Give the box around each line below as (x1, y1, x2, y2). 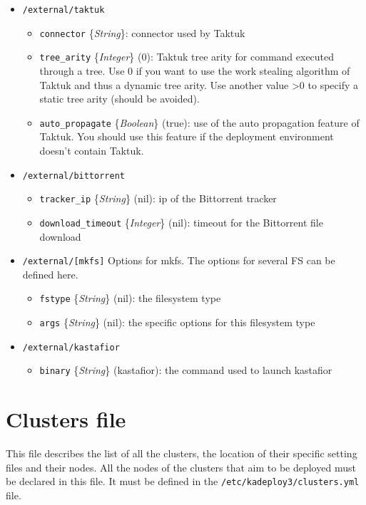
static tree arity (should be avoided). (39, 91, 200, 106)
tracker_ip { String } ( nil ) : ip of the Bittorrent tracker (39, 191, 277, 206)
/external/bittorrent (22, 170, 125, 181)
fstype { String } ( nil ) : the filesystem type (39, 291, 221, 306)
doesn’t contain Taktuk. (39, 143, 144, 157)
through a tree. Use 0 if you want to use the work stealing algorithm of (39, 63, 350, 78)
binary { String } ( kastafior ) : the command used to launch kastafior (39, 363, 332, 378)
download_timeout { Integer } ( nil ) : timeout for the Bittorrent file (39, 214, 323, 229)
